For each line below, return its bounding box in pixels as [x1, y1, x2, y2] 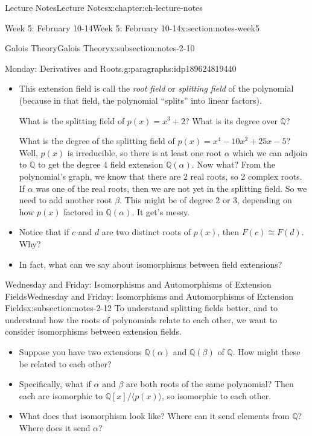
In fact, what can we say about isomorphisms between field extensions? [19, 257, 282, 270]
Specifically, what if [19, 378, 91, 390]
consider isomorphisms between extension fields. [5, 325, 182, 338]
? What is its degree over [185, 114, 278, 127]
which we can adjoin [232, 146, 308, 159]
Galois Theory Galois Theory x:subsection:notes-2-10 [5, 42, 195, 54]
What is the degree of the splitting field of [19, 134, 175, 147]
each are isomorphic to [19, 389, 103, 402]
